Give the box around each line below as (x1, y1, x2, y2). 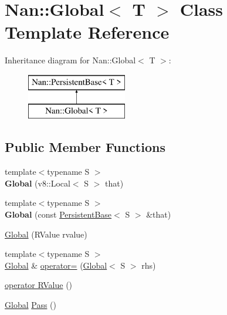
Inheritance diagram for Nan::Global (5, 54, 136, 66)
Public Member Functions (5, 138, 165, 156)
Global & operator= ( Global (5, 259, 107, 271)
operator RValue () (5, 279, 73, 291)
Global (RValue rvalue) (5, 228, 87, 240)
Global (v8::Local (5, 177, 70, 189)
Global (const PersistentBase (5, 208, 112, 221)
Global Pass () (5, 299, 56, 311)
